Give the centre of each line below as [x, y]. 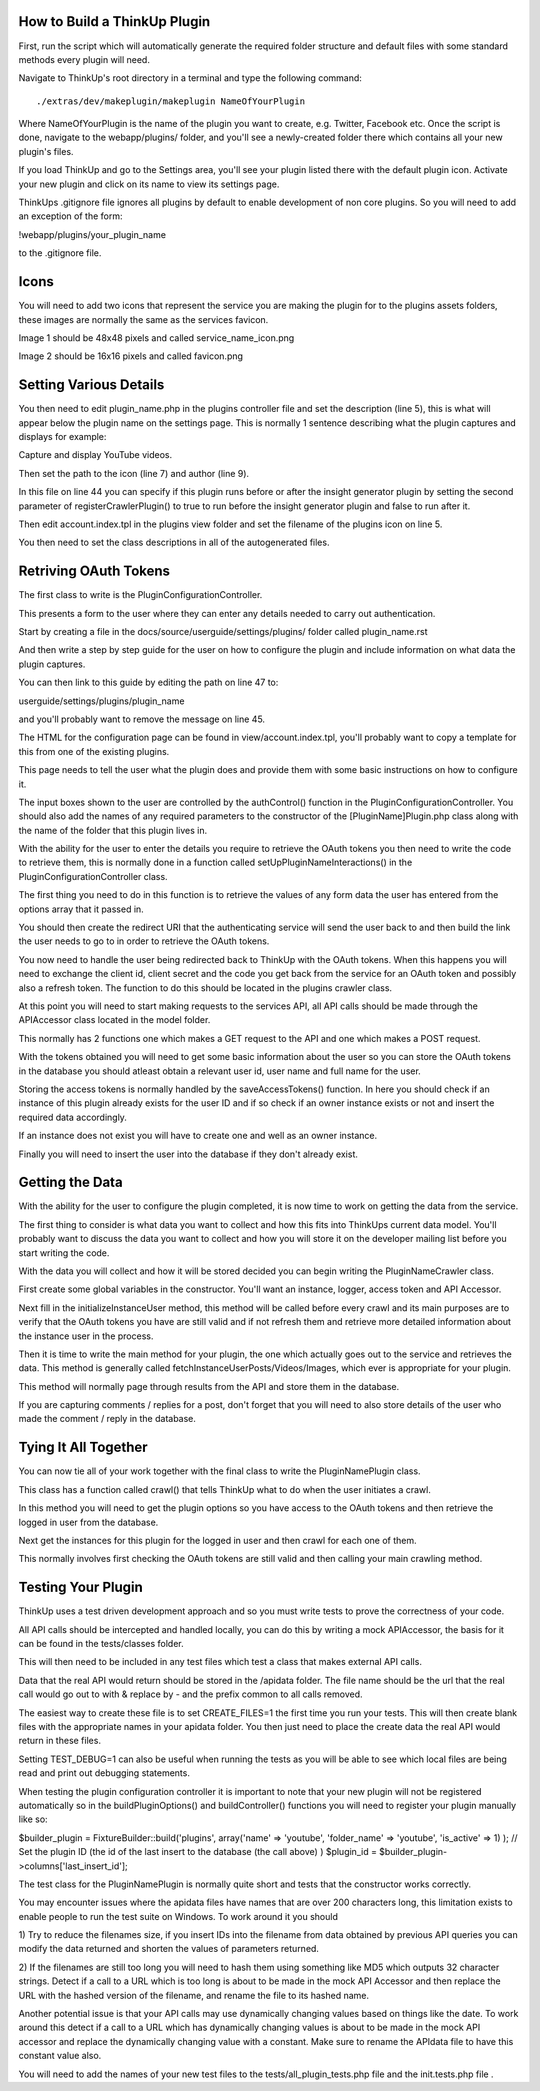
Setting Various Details [91, 385]
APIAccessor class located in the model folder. [114, 1020]
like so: [33, 1819]
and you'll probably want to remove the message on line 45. [141, 719]
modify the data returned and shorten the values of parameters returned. [169, 1949]
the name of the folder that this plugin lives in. [113, 830]
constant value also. [60, 2056]
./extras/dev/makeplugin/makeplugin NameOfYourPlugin [170, 101]
